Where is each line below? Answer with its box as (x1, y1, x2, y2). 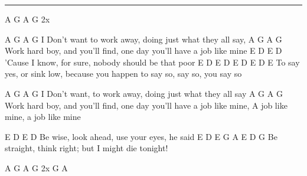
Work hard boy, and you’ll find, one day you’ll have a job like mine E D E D (5, 44, 282, 57)
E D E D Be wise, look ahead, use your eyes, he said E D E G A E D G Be (5, 130, 277, 142)
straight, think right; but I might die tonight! (5, 142, 168, 154)
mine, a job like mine (5, 110, 81, 123)
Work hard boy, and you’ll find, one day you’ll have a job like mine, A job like (5, 99, 288, 111)
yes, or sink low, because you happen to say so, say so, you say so (5, 67, 242, 80)
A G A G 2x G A (5, 161, 68, 174)
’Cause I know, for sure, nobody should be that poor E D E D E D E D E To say (5, 56, 300, 68)
